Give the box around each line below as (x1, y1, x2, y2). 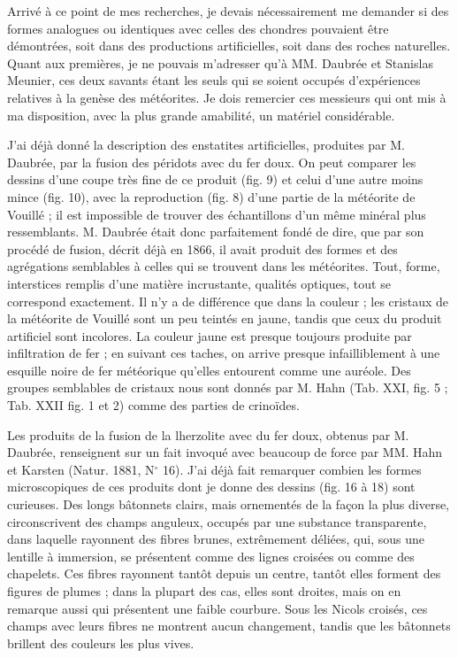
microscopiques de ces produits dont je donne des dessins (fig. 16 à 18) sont (7, 477, 416, 496)
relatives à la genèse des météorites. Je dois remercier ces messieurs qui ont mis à (7, 88, 447, 106)
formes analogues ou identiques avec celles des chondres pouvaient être (7, 19, 389, 37)
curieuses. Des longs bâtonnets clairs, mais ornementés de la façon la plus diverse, (7, 495, 450, 514)
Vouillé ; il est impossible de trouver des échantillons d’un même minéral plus (7, 205, 426, 223)
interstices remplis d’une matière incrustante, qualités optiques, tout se (7, 274, 391, 292)
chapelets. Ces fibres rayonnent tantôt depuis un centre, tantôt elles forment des (7, 564, 441, 583)
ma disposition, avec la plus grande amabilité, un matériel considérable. (7, 105, 395, 124)
